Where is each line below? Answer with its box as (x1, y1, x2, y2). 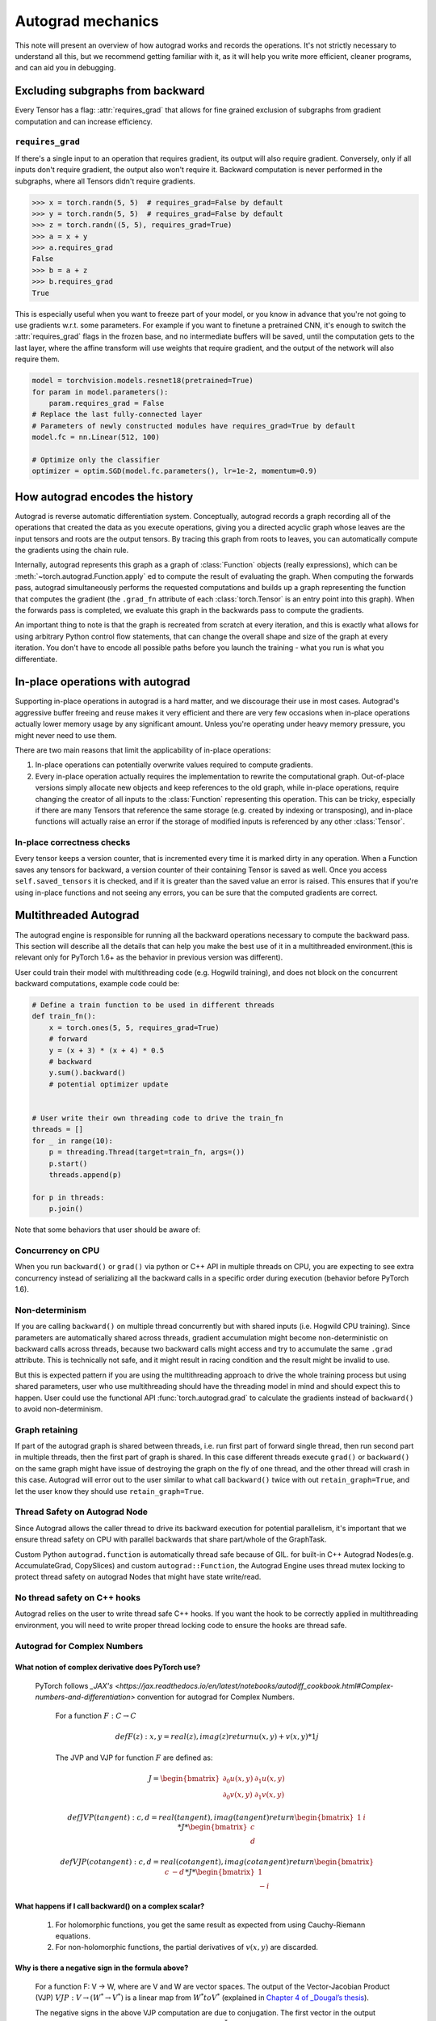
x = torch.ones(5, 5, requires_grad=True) (48, 1023, 220, 1032)
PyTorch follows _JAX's (35, 1681, 113, 1690)
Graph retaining (15, 1424, 78, 1435)
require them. (15, 354, 60, 364)
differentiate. (15, 654, 58, 664)
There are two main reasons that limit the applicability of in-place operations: (15, 745, 271, 755)
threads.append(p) (48, 1170, 122, 1179)
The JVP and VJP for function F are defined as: (55, 1753, 213, 1762)
